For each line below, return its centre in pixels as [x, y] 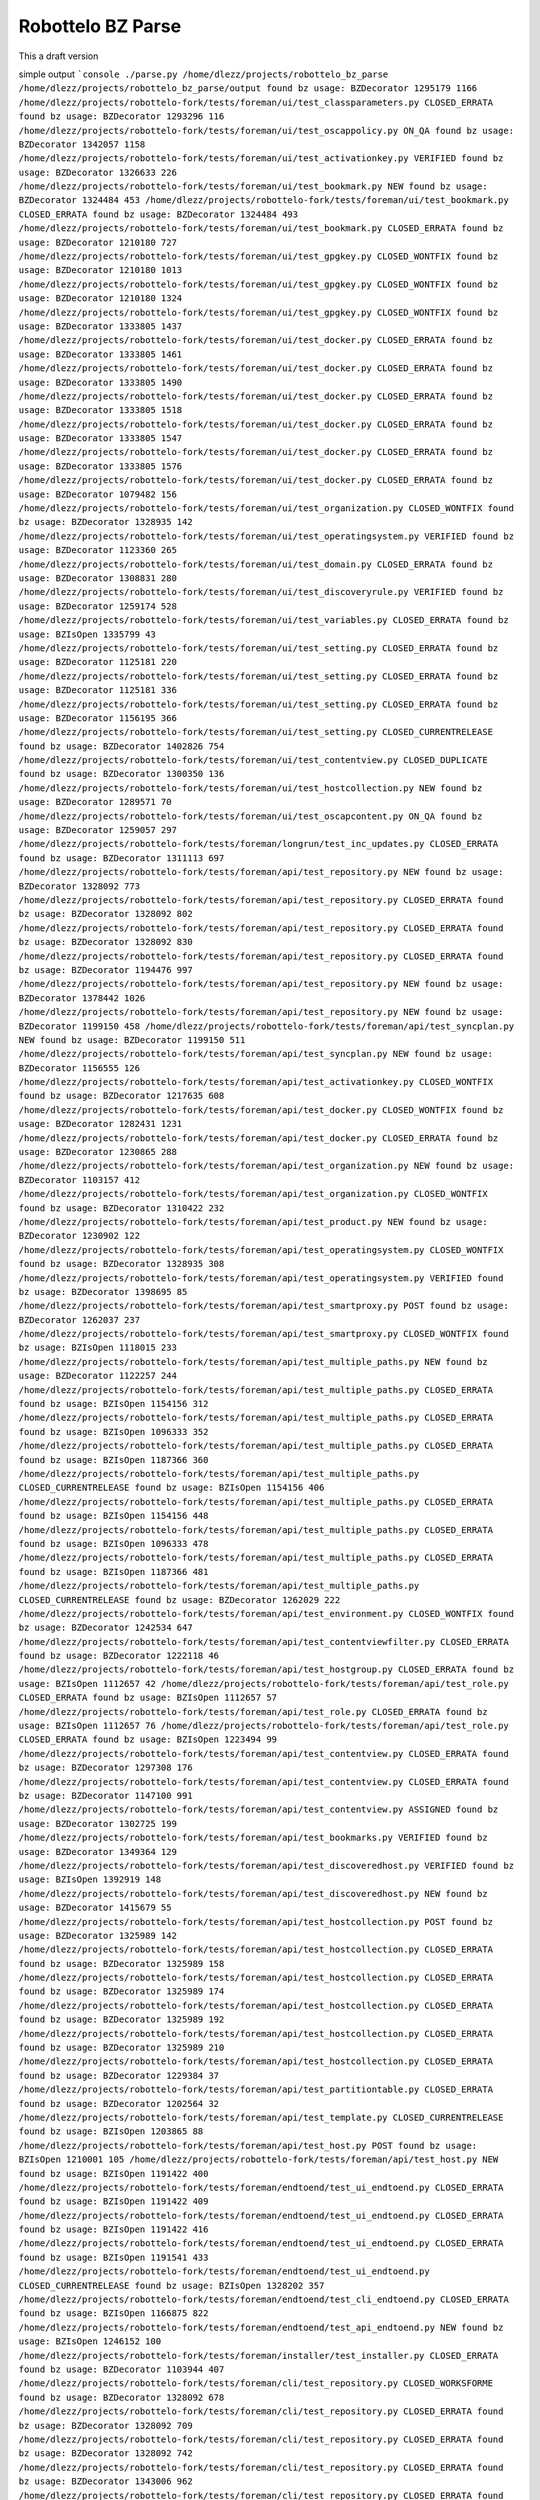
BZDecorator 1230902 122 [79, 1236]
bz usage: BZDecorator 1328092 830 [106, 942]
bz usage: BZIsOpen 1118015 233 [97, 1348]
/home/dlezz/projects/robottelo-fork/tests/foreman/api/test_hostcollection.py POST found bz [256, 1921]
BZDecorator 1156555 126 [79, 1068]
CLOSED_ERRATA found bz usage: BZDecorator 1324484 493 [158, 214]
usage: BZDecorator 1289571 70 [95, 802]
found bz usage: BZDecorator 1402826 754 [121, 746]
